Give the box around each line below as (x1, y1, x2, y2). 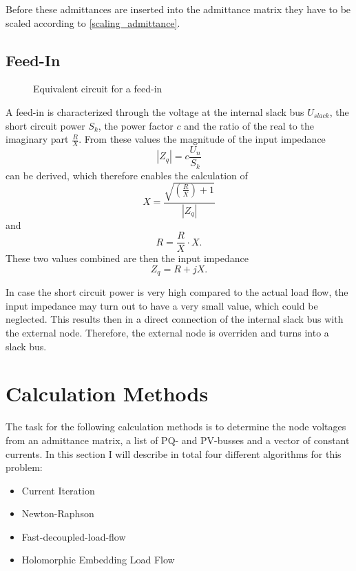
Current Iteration (21, 483, 95, 497)
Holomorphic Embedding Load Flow (21, 552, 175, 567)
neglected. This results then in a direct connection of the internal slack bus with (6, 312, 344, 326)
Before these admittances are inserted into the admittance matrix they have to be (6, 2, 351, 16)
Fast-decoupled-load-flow (21, 529, 126, 543)
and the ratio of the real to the (184, 118, 314, 132)
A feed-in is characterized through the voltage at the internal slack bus (6, 104, 304, 119)
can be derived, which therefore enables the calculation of (6, 168, 248, 182)
